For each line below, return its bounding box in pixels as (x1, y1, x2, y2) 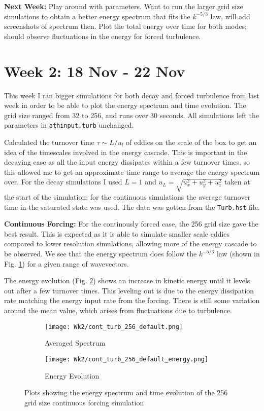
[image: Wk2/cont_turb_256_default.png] (45, 323, 183, 330)
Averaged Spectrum (45, 338, 106, 348)
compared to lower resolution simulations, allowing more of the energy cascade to (4, 238, 257, 249)
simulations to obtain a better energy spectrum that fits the (4, 11, 190, 21)
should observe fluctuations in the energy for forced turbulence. (4, 30, 201, 41)
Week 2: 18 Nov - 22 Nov (4, 60, 185, 81)
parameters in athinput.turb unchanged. (4, 120, 134, 130)
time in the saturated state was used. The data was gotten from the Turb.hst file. (4, 201, 260, 212)
